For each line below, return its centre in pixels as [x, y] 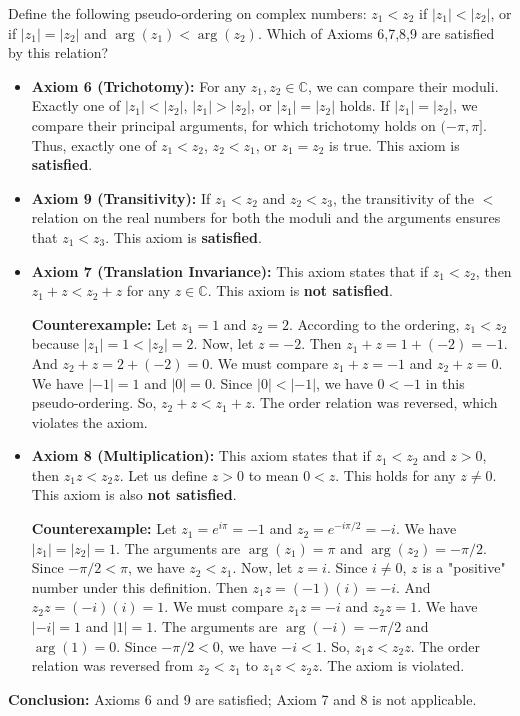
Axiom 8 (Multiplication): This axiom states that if [201, 455]
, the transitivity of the [403, 197]
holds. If [364, 105]
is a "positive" [464, 567]
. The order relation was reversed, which [374, 402]
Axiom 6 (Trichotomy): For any [139, 85]
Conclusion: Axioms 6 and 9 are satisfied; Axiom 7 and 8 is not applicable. [242, 698]
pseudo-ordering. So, [94, 402]
